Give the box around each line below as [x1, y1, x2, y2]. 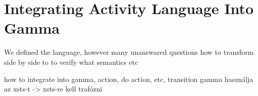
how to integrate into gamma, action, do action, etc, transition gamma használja [4, 73, 253, 84]
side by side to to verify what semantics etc [4, 56, 138, 67]
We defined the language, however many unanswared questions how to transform [4, 47, 254, 57]
